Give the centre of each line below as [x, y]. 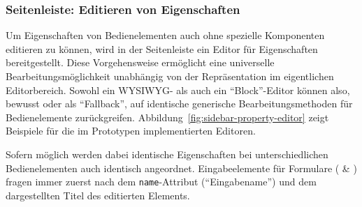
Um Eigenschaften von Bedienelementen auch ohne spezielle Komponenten [165, 35]
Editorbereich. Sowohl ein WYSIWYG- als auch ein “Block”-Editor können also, [178, 90]
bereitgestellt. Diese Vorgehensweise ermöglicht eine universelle [140, 62]
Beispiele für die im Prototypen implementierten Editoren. [131, 131]
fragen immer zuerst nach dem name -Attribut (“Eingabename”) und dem [161, 182]
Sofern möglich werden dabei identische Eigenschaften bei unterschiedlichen [167, 154]
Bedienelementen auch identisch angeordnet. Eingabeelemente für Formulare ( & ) [181, 168]
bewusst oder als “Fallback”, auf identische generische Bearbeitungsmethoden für [179, 103]
